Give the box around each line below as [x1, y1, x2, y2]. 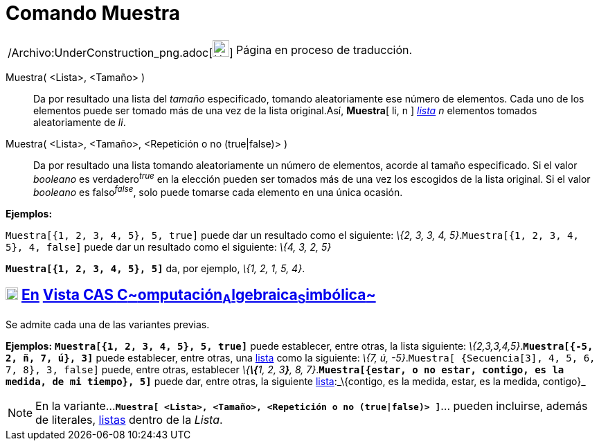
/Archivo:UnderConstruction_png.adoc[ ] [8, 45, 233, 60]
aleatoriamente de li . [33, 116, 126, 128]
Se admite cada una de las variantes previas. [6, 319, 210, 331]
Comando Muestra [6, 1, 180, 25]
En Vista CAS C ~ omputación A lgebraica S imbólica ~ [21, 286, 376, 307]
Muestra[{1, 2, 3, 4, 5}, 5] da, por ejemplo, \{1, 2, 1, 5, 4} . [6, 262, 305, 275]
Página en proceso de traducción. [235, 42, 413, 57]
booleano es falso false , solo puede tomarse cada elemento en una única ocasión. [33, 184, 403, 199]
